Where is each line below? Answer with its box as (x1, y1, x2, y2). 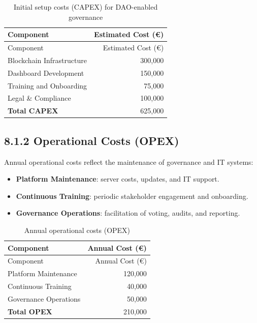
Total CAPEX (8, 105, 58, 116)
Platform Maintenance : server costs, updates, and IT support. (16, 173, 219, 184)
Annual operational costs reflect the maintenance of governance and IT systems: (4, 156, 253, 167)
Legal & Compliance (8, 93, 71, 103)
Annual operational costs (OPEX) (24, 224, 131, 235)
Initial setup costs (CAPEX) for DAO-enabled (14, 2, 158, 12)
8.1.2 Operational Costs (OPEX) (4, 132, 179, 148)
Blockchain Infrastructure (8, 54, 87, 65)
